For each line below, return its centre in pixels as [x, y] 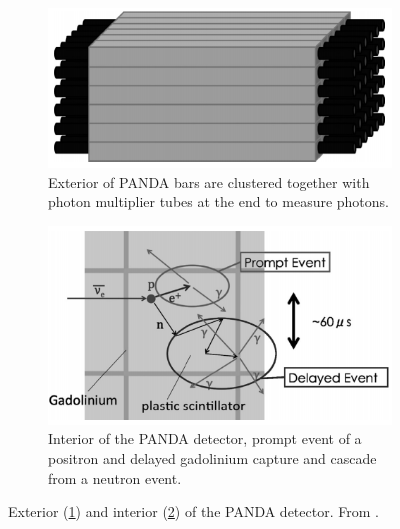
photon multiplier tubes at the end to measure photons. [218, 201]
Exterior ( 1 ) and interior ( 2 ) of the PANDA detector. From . [193, 511]
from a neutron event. [115, 477]
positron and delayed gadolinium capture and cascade [212, 458]
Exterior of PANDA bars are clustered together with [209, 181]
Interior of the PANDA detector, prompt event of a [205, 438]
